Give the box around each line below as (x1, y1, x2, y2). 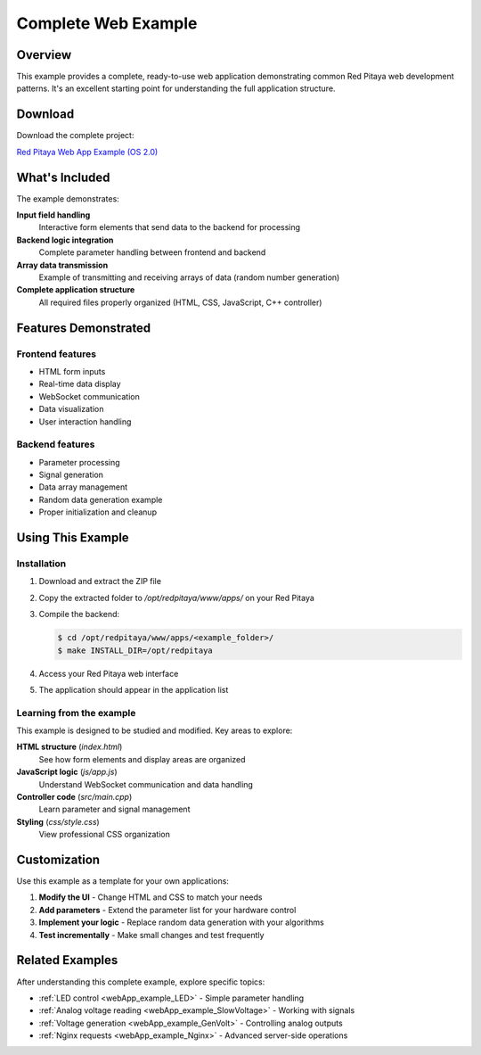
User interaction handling (38, 416, 132, 427)
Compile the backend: (38, 609, 120, 620)
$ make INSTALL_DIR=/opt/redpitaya (57, 645, 213, 655)
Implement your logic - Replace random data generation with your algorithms (38, 917, 324, 927)
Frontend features (16, 348, 97, 360)
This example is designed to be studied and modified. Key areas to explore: (16, 725, 293, 736)
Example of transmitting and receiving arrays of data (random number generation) (38, 272, 340, 283)
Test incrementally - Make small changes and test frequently (38, 929, 265, 940)
